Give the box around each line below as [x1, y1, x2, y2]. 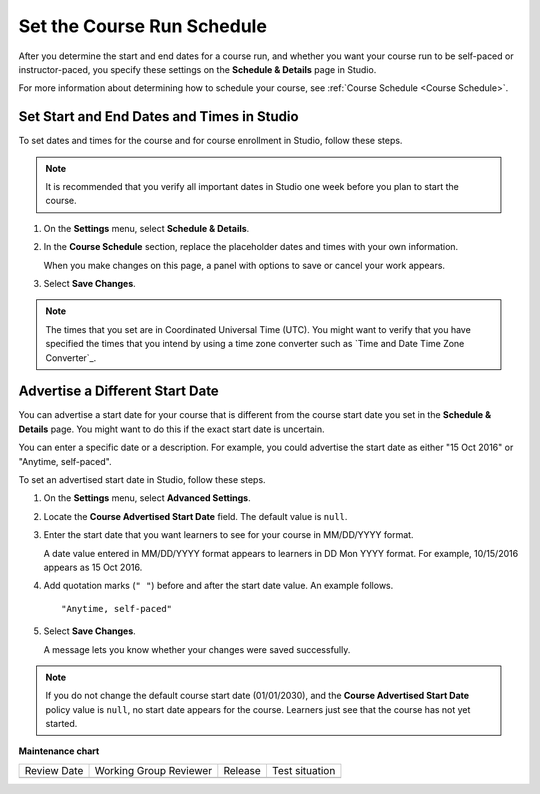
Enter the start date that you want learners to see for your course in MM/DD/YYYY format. [43, 529, 414, 541]
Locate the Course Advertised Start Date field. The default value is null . [43, 510, 348, 522]
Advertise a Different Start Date [18, 383, 219, 400]
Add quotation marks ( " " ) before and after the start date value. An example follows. [43, 580, 394, 592]
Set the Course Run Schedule [18, 15, 267, 37]
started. [45, 718, 78, 730]
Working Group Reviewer [94, 763, 213, 777]
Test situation [271, 763, 336, 777]
